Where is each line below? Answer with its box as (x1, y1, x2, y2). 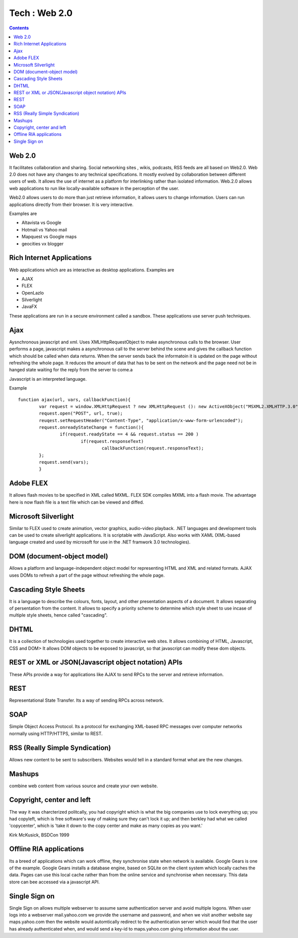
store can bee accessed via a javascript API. (9, 879, 100, 885)
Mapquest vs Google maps (21, 234, 77, 240)
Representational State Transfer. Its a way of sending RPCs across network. (9, 697, 164, 704)
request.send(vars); (39, 459, 89, 465)
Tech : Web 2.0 (9, 7, 73, 18)
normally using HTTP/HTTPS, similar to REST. (9, 730, 103, 736)
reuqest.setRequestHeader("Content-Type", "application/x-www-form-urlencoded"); (39, 417, 243, 423)
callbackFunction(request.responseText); (101, 445, 204, 451)
